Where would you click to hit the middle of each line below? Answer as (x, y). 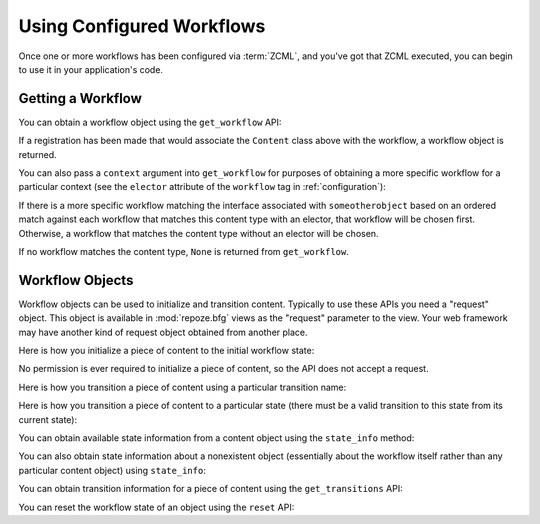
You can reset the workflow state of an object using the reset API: (156, 507)
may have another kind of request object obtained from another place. (163, 332)
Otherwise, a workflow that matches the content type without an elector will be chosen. (198, 233)
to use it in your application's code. (91, 69)
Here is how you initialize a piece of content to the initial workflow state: (166, 351)
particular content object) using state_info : (112, 470)
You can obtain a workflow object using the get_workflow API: (150, 122)
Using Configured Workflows (142, 26)
